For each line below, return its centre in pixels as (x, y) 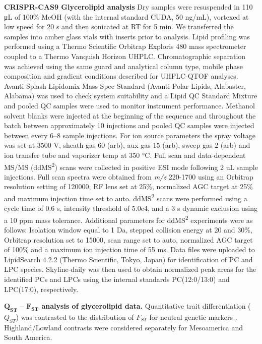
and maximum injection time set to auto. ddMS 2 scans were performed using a (126, 197)
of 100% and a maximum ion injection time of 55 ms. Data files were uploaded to (129, 249)
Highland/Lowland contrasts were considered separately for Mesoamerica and (124, 327)
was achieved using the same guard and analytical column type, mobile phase (123, 66)
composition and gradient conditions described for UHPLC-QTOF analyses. (121, 76)
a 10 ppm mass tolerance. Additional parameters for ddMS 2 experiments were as (128, 219)
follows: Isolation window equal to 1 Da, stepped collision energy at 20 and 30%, (128, 230)
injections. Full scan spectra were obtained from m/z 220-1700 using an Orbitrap (129, 176)
